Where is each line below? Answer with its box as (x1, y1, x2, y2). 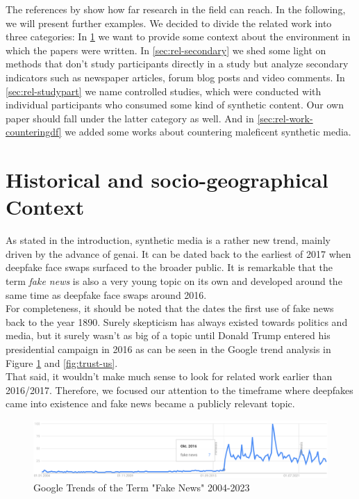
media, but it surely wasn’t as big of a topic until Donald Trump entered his (6, 328, 331, 343)
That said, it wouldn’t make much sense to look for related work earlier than (6, 369, 333, 384)
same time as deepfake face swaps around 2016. (6, 287, 207, 302)
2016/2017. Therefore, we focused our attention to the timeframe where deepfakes (6, 382, 353, 397)
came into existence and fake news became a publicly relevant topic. (6, 396, 295, 411)
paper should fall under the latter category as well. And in (6, 111, 254, 125)
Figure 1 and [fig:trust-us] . (6, 355, 118, 370)
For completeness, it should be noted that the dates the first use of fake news (6, 301, 334, 316)
